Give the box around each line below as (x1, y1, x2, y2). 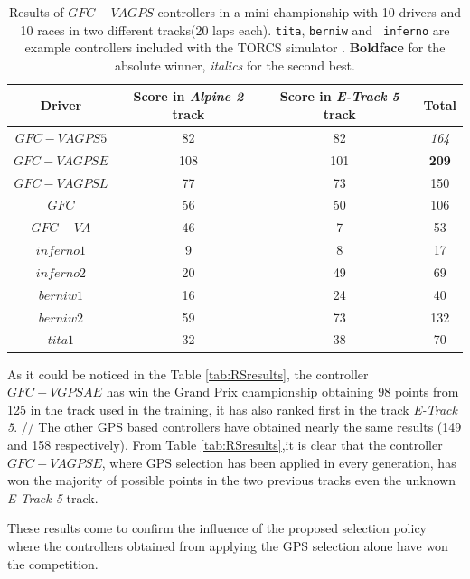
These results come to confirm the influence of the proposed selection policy (7, 518, 428, 537)
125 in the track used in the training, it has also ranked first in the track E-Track (7, 399, 457, 418)
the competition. (7, 554, 99, 573)
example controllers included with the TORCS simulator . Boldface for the (24, 38, 446, 57)
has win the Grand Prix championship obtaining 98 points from (106, 382, 459, 401)
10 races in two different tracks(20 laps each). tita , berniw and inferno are (20, 20, 450, 39)
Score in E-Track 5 (279, 87, 399, 106)
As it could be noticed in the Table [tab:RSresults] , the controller (7, 364, 369, 383)
